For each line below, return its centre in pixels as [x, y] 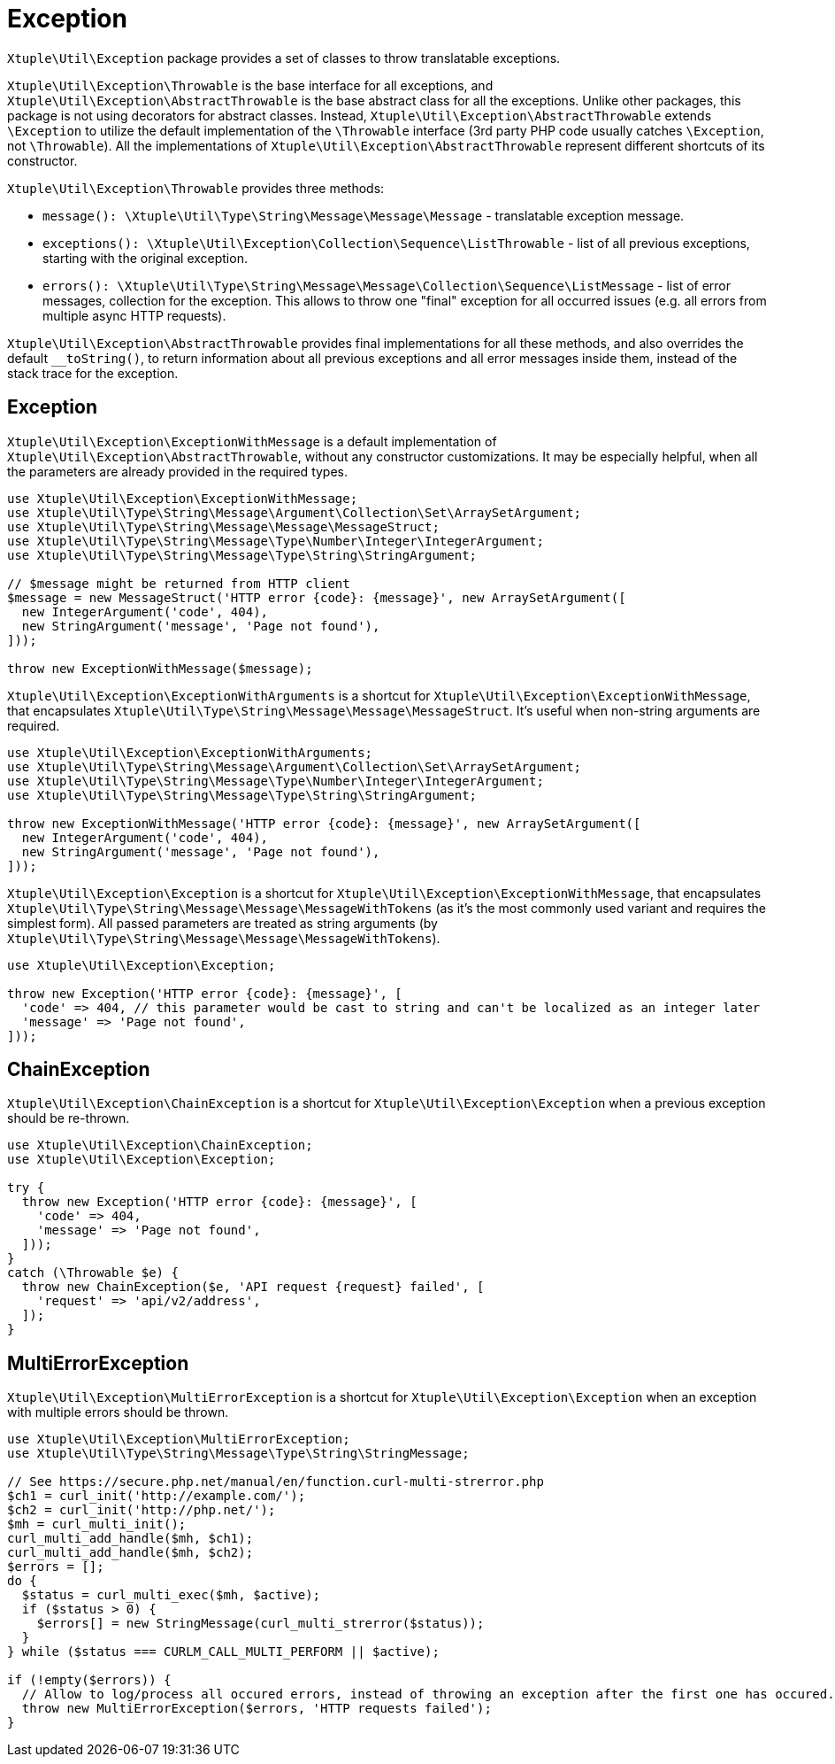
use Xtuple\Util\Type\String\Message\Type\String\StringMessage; [238, 1454]
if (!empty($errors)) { [89, 1680]
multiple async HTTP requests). [134, 315]
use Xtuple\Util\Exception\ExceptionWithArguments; [190, 752]
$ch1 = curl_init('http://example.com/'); [157, 1496]
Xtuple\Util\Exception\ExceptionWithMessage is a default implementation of [252, 441]
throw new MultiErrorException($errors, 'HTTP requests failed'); [257, 1709]
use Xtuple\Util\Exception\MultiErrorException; [179, 1439]
